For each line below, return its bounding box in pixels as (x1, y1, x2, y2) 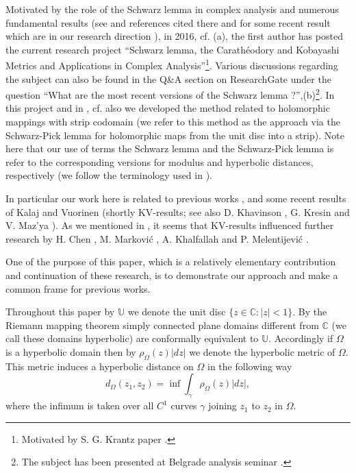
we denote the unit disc (127, 304, 226, 319)
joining (208, 398, 237, 413)
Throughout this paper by (5, 304, 115, 319)
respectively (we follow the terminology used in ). (5, 168, 212, 182)
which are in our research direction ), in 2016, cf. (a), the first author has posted (5, 29, 343, 43)
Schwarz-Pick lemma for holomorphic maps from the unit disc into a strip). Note (5, 128, 344, 142)
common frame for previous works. (5, 281, 151, 295)
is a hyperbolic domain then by (5, 344, 136, 359)
